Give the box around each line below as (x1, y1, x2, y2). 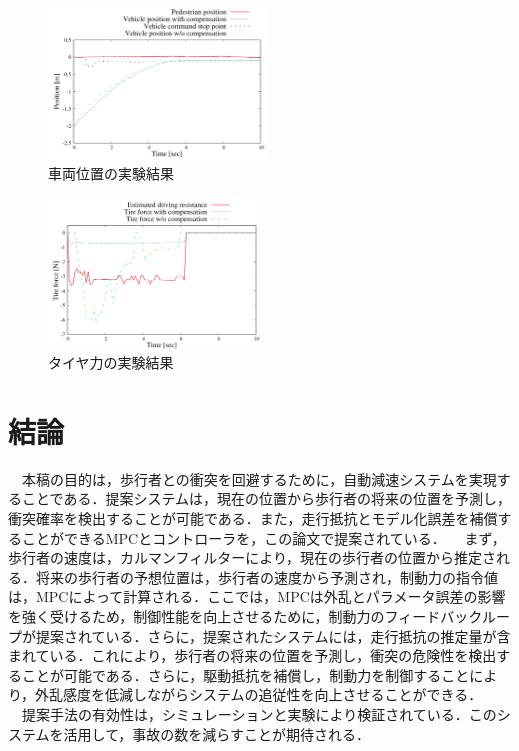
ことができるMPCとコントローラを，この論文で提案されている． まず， (21, 527, 506, 548)
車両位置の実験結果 (48, 162, 174, 183)
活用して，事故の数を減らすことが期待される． (63, 723, 370, 744)
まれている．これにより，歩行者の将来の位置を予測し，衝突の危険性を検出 (8, 645, 497, 666)
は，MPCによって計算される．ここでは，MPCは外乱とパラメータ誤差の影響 (8, 586, 506, 607)
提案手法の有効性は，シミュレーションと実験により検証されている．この (21, 703, 497, 724)
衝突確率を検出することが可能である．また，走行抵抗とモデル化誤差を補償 (8, 508, 498, 529)
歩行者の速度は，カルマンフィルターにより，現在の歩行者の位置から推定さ (8, 547, 497, 568)
